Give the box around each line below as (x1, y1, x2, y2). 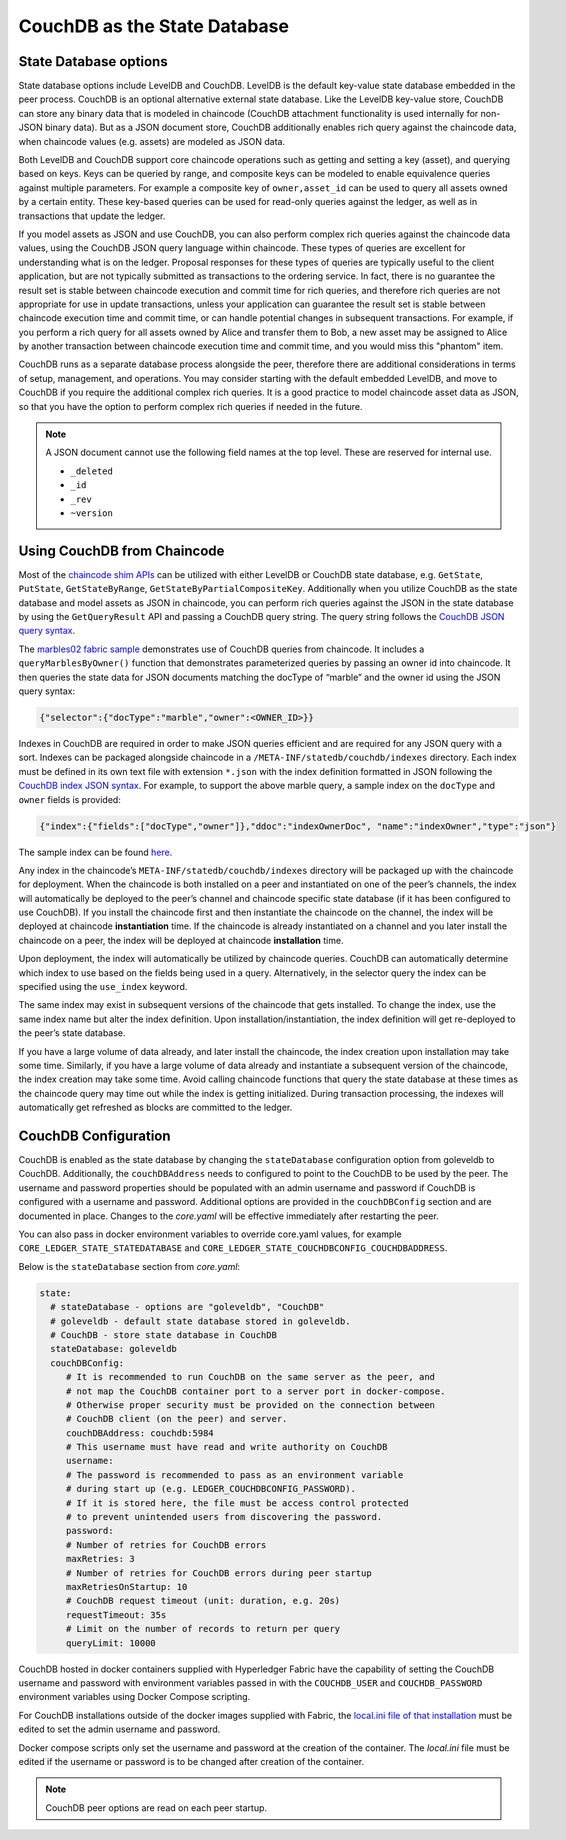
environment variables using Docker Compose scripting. (18, 1691, 251, 1703)
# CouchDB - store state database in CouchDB (50, 1329, 277, 1340)
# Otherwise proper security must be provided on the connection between (65, 1399, 435, 1410)
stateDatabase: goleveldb (50, 1343, 177, 1355)
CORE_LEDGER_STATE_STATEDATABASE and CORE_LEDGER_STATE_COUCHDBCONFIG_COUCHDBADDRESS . (18, 1242, 448, 1254)
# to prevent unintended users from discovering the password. (65, 1511, 383, 1523)
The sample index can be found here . (18, 846, 173, 858)
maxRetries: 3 (65, 1553, 135, 1565)
